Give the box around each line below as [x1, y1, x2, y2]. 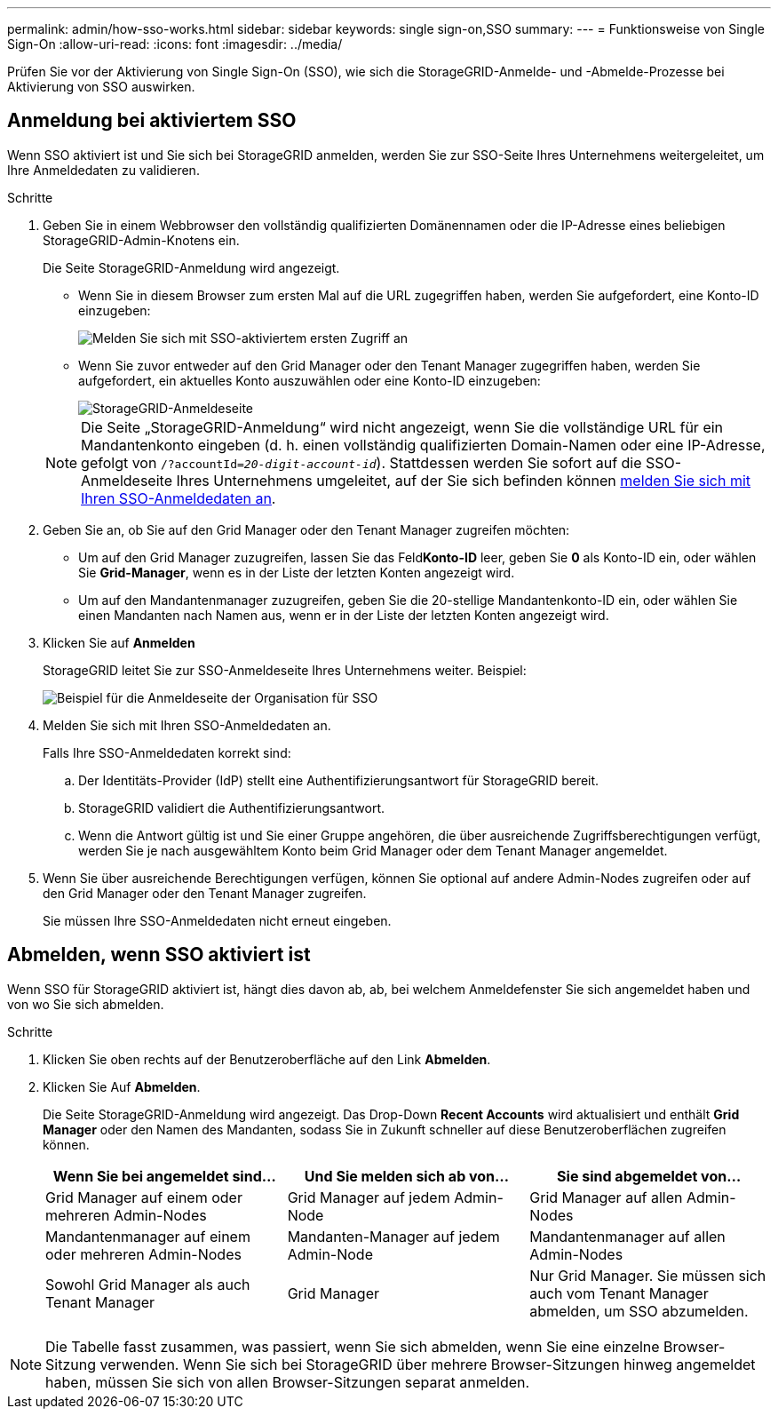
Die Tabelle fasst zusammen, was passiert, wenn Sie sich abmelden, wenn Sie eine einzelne [45, 1337, 660, 1356]
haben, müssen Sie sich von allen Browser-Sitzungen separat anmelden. [45, 1372, 530, 1391]
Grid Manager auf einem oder [45, 1188, 242, 1206]
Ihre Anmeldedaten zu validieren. [7, 162, 200, 178]
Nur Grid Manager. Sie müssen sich [529, 1266, 766, 1285]
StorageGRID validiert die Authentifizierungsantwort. [78, 799, 385, 815]
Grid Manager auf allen [529, 1188, 683, 1206]
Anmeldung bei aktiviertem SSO [7, 109, 297, 132]
